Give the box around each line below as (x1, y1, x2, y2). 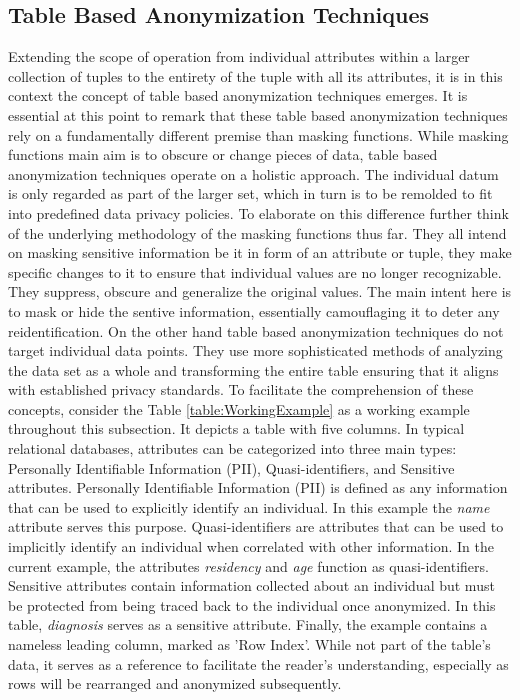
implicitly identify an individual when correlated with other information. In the (8, 536, 494, 557)
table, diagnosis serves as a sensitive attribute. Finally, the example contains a (8, 614, 488, 635)
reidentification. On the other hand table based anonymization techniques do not (8, 320, 504, 341)
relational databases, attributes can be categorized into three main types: (8, 438, 457, 459)
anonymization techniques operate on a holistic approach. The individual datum (8, 163, 499, 184)
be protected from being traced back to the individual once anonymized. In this (8, 594, 496, 615)
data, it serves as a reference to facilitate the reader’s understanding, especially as (8, 653, 509, 674)
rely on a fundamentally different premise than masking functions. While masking (8, 124, 509, 145)
